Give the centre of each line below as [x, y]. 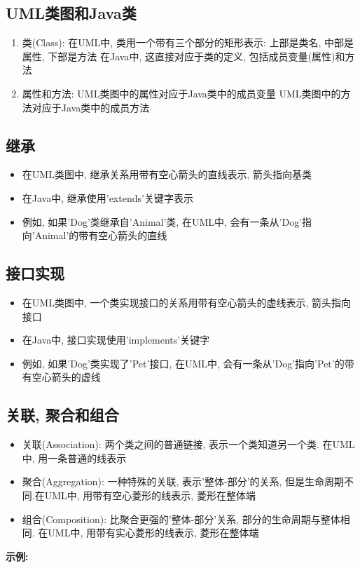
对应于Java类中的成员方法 [91, 107]
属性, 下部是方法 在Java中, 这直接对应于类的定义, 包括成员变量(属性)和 [184, 56]
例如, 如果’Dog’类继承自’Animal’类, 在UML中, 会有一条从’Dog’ [162, 221]
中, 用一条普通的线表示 [74, 458]
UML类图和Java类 [71, 13]
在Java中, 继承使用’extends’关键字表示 [108, 197]
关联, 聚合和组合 [62, 415]
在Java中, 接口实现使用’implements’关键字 [116, 340]
